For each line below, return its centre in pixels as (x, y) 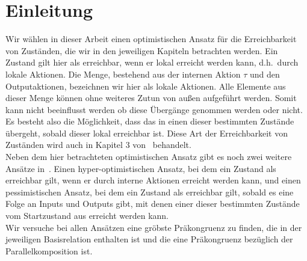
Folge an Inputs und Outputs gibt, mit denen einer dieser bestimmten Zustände (153, 204)
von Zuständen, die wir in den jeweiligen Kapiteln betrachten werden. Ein (142, 50)
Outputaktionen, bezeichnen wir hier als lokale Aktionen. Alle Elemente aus (146, 86)
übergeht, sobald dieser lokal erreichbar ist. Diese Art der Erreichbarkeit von (147, 133)
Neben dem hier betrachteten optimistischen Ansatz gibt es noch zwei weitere (149, 157)
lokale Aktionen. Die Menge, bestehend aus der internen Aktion (123, 74)
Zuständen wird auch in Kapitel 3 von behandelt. (98, 145)
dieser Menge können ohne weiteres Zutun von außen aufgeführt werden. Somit (151, 98)
